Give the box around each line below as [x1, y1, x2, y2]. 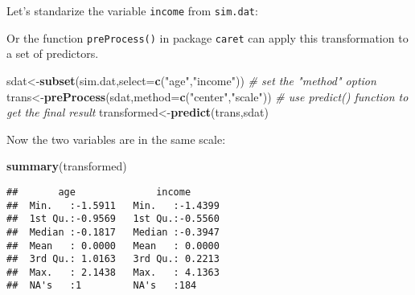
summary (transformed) [6, 158, 127, 174]
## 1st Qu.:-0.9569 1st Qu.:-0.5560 [6, 213, 220, 225]
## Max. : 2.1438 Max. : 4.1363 [6, 266, 220, 278]
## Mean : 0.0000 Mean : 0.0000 [6, 240, 220, 252]
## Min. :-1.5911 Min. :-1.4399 [6, 199, 220, 211]
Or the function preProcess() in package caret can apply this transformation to [6, 29, 409, 46]
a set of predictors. [6, 45, 99, 62]
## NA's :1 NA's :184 [6, 280, 197, 292]
